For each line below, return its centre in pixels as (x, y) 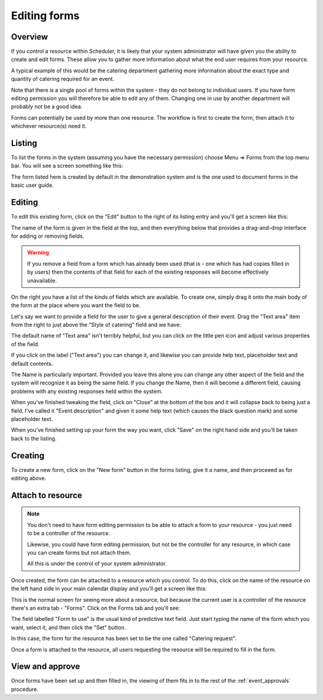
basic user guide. (32, 185)
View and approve (45, 667)
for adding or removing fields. (48, 236)
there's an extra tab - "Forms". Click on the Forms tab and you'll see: (96, 608)
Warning (38, 253)
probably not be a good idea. (47, 107)
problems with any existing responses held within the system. (87, 391)
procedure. (25, 689)
